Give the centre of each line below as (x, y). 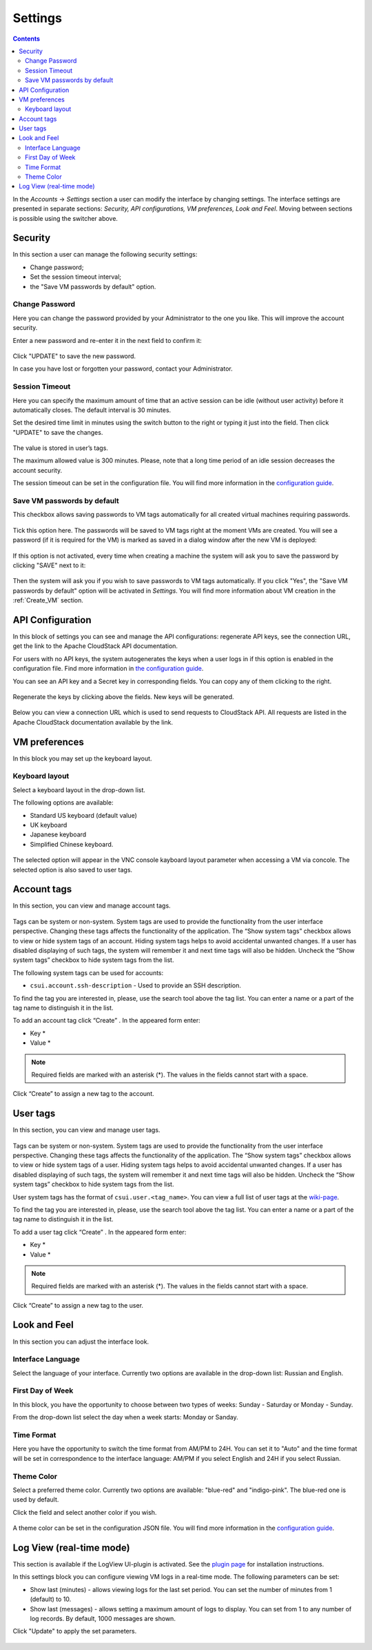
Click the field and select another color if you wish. (85, 1512)
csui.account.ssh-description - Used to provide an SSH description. (135, 985)
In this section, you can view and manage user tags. (86, 1130)
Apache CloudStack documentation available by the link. (93, 722)
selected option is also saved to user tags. (73, 870)
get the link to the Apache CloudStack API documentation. (95, 646)
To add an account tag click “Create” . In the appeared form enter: (106, 1021)
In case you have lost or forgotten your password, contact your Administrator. (123, 369)
